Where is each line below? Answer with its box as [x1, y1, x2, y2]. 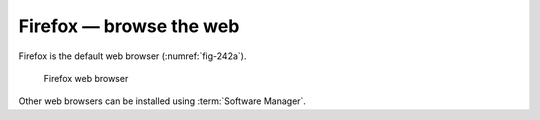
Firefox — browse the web [18, 15, 240, 37]
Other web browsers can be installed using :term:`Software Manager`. [18, 95, 307, 107]
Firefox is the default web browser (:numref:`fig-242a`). [18, 50, 247, 62]
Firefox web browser [43, 72, 129, 84]
